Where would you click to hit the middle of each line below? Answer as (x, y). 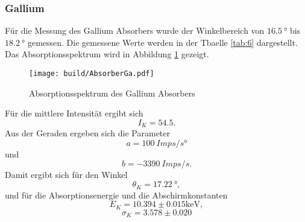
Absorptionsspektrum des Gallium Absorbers (112, 93)
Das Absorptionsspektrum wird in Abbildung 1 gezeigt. (107, 54)
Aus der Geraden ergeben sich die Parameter (88, 133)
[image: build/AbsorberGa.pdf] (92, 74)
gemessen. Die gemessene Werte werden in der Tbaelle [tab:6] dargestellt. (162, 42)
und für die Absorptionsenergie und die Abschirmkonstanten (116, 195)
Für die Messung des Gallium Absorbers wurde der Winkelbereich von (135, 30)
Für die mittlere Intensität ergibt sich (74, 113)
